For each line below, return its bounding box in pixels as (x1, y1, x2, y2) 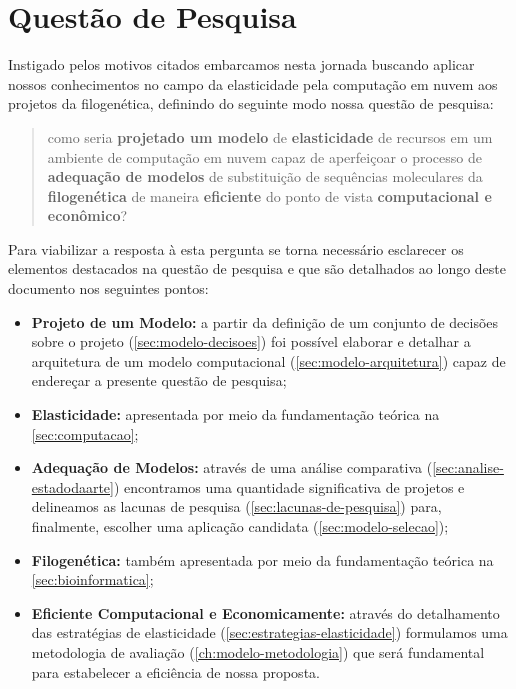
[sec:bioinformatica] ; (31, 569, 154, 590)
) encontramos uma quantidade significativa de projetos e (113, 476, 465, 497)
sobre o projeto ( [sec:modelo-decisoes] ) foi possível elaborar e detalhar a (31, 331, 471, 352)
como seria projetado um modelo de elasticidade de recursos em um (47, 126, 493, 147)
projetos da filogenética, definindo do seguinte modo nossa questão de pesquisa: (8, 93, 494, 114)
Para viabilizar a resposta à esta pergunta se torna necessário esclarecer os (8, 238, 464, 259)
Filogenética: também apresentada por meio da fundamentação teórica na (31, 549, 494, 570)
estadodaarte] (31, 476, 114, 497)
